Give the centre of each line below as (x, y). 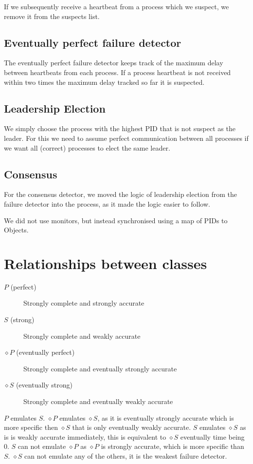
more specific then (31, 427)
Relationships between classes (106, 263)
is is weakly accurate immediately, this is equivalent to (85, 436)
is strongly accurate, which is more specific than (172, 446)
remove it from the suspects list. (52, 16)
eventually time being (212, 436)
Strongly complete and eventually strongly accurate (100, 368)
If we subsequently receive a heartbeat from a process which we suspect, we (117, 6)
